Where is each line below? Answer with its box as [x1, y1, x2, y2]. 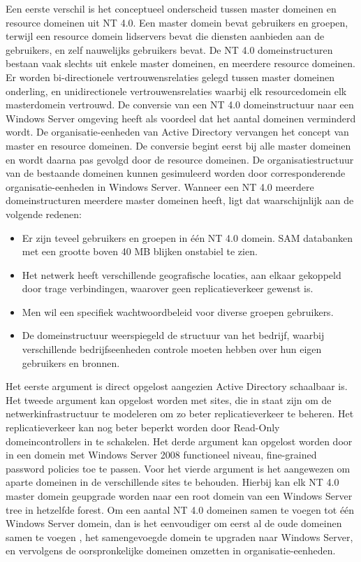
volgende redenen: [6, 206, 82, 221]
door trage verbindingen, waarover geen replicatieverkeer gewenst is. [22, 281, 314, 296]
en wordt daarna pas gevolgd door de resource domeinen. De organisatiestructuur [6, 152, 354, 166]
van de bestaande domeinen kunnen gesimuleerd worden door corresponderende [6, 166, 346, 180]
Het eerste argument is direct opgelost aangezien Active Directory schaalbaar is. [6, 379, 348, 394]
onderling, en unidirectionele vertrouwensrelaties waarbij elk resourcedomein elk [6, 83, 347, 98]
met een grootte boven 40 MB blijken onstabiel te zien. [22, 244, 258, 259]
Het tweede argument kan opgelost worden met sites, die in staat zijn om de [6, 392, 332, 407]
